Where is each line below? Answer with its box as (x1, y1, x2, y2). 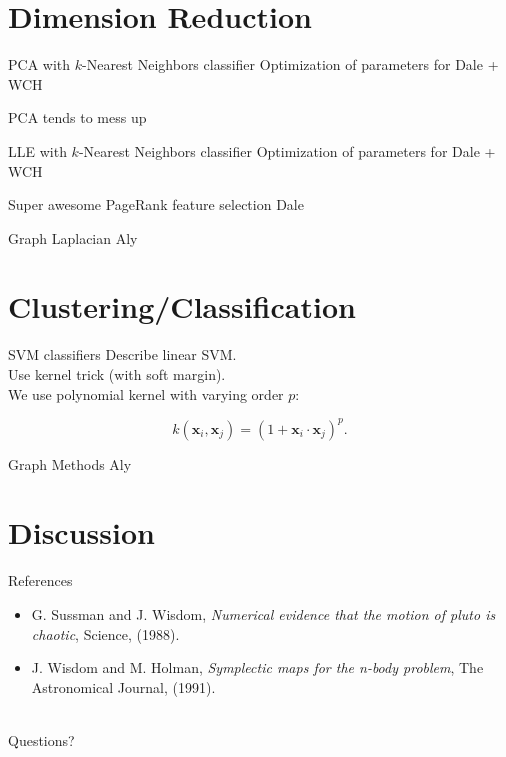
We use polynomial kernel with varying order (8, 383, 284, 404)
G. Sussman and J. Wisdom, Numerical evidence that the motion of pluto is (31, 604, 496, 624)
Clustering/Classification (8, 286, 356, 327)
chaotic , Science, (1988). (31, 623, 180, 644)
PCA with (8, 54, 71, 75)
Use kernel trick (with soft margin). (8, 364, 226, 384)
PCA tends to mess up (8, 107, 147, 128)
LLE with (8, 140, 67, 161)
